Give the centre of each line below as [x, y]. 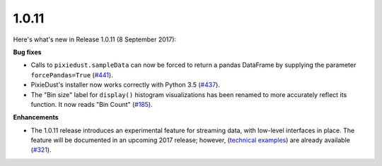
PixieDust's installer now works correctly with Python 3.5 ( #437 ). [126, 85]
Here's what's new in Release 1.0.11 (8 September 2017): [95, 39]
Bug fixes [27, 52]
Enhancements [36, 117]
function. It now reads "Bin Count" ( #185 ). [92, 104]
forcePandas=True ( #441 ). [72, 75]
